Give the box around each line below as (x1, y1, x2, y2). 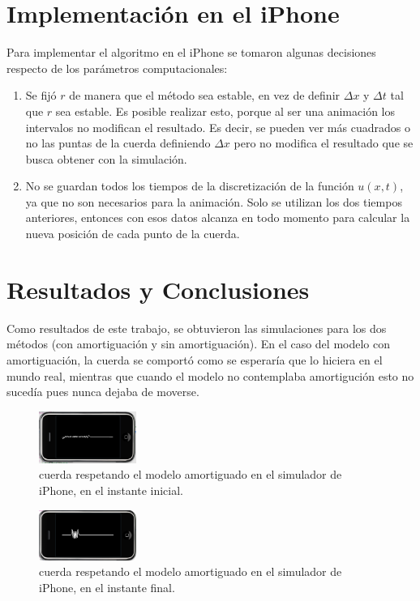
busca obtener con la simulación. (25, 150, 187, 167)
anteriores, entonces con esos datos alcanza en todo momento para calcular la (25, 209, 410, 226)
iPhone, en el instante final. (39, 578, 175, 595)
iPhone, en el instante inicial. (39, 481, 184, 498)
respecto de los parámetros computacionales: (6, 59, 228, 76)
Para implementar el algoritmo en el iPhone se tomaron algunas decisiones (6, 44, 376, 61)
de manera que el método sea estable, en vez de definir (69, 87, 341, 104)
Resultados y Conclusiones (6, 272, 310, 305)
